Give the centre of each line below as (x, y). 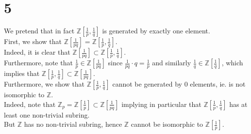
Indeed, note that (30, 104)
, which (232, 63)
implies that (22, 73)
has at (238, 104)
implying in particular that (161, 104)
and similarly (172, 63)
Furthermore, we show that (44, 84)
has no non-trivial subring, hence (73, 124)
